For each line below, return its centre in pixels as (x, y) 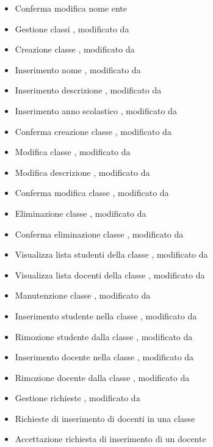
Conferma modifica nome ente (71, 8)
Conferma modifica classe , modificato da (92, 193)
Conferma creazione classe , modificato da (93, 131)
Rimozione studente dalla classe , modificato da (104, 336)
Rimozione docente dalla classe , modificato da (102, 377)
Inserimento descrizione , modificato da (88, 90)
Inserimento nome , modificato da (78, 69)
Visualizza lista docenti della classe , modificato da (110, 274)
